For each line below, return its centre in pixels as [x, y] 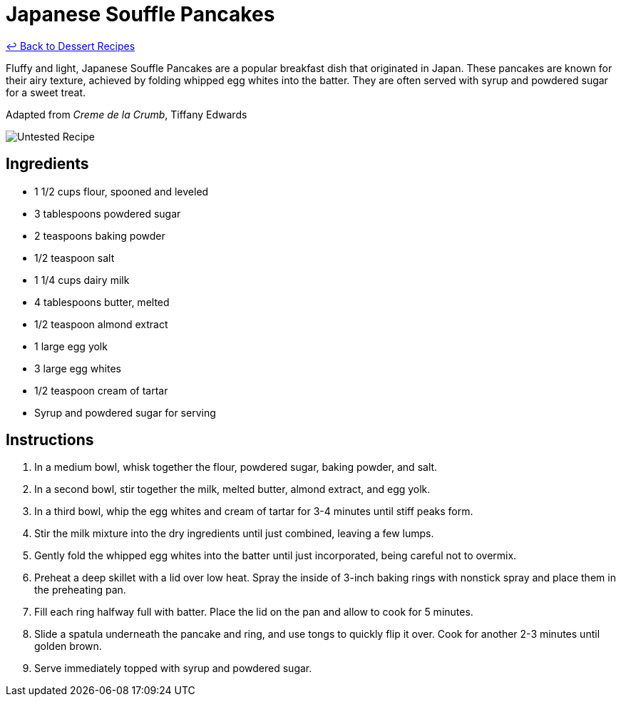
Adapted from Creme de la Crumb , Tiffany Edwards [127, 114]
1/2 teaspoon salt [75, 258]
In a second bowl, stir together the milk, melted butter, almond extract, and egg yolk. [232, 489]
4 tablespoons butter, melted [102, 302]
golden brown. [68, 646]
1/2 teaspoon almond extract [101, 324]
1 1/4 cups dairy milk [82, 280]
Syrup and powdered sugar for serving [125, 412]
